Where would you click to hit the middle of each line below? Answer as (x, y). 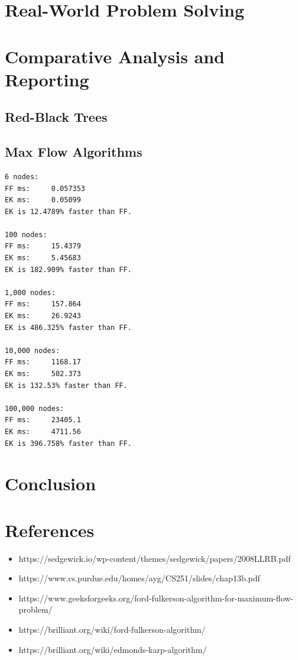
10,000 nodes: (33, 350)
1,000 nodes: (30, 292)
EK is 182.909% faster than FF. (68, 269)
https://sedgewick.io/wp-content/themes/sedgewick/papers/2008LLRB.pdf (155, 558)
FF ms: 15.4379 (43, 246)
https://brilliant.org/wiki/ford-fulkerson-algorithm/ (112, 630)
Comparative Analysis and (115, 56)
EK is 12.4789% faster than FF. (68, 211)
